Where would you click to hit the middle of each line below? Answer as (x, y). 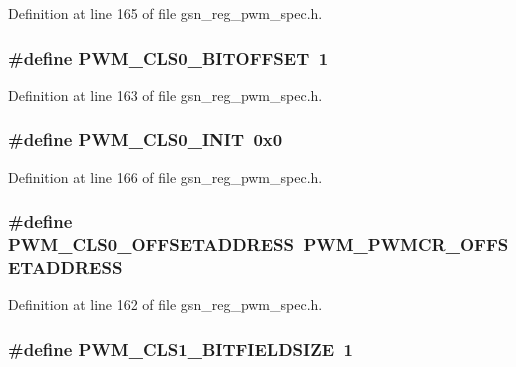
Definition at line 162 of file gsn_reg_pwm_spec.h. (165, 304)
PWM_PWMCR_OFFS (406, 244)
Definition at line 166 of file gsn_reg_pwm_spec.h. (165, 176)
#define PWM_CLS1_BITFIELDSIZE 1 (180, 348)
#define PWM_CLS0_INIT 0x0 (145, 139)
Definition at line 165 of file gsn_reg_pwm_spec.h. (165, 13)
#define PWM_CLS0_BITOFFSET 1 (168, 57)
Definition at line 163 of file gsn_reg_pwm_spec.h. (165, 94)
